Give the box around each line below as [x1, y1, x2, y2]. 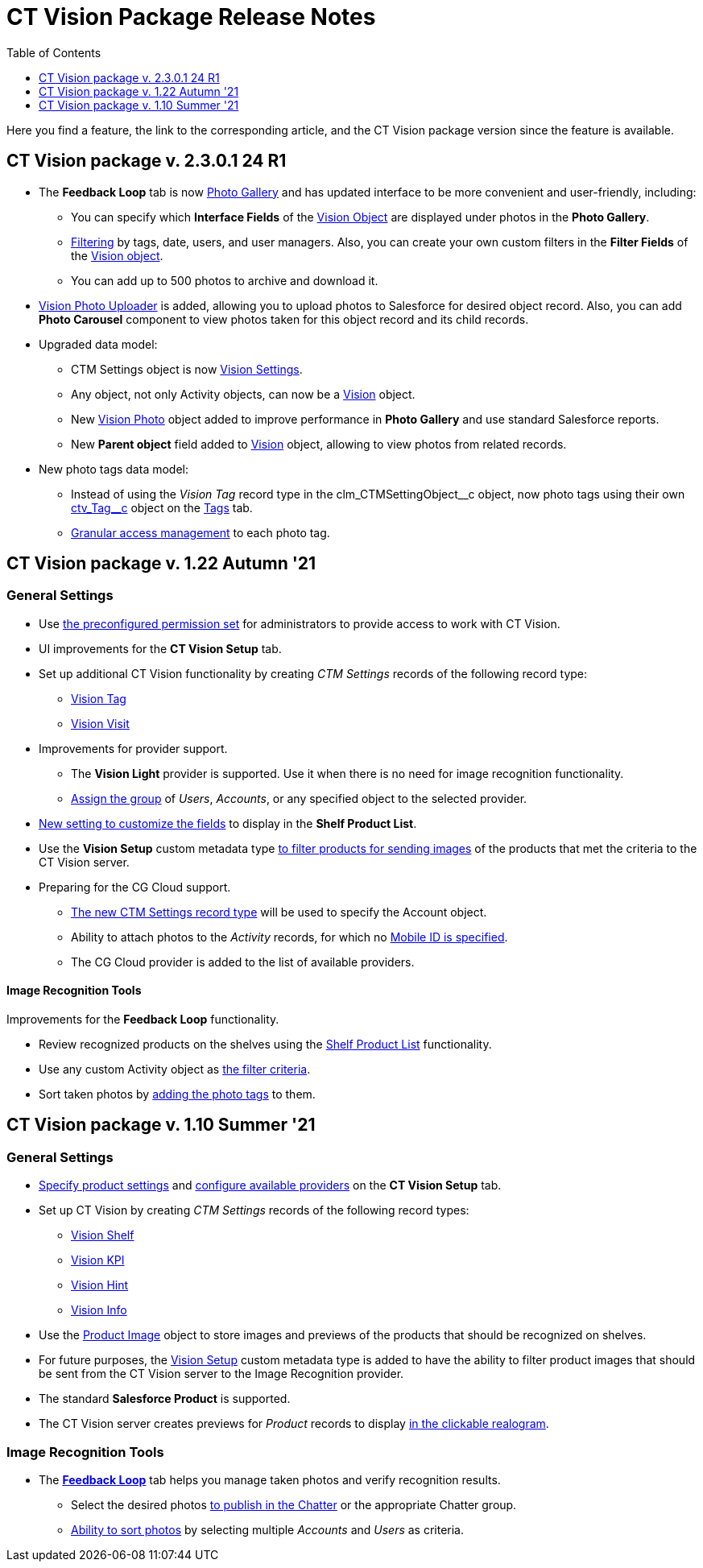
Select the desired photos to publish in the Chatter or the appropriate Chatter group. [71, 1498, 517, 1512]
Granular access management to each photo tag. [71, 525, 330, 540]
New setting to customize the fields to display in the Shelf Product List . [39, 816, 417, 830]
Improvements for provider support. [39, 741, 228, 755]
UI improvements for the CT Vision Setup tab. [39, 641, 282, 656]
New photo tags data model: [39, 461, 188, 476]
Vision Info [71, 1303, 127, 1318]
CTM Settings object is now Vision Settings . [71, 362, 303, 376]
